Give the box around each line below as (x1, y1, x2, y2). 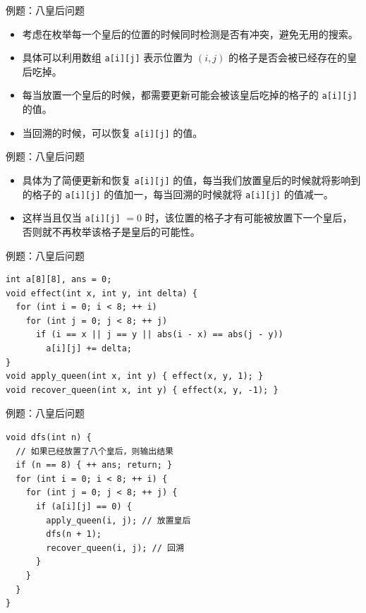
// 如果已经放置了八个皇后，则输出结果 (16, 446, 173, 456)
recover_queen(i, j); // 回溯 (46, 542, 184, 553)
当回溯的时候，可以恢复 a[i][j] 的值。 (22, 125, 203, 140)
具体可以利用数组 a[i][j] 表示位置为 (22, 50, 193, 65)
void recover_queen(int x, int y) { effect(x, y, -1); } (6, 384, 279, 395)
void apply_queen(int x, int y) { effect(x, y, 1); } (6, 371, 264, 382)
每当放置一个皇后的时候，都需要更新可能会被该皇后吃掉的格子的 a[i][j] (22, 87, 358, 102)
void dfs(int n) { (6, 432, 92, 443)
